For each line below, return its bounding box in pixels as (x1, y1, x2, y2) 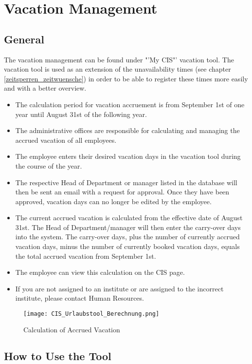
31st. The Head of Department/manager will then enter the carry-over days (15, 222, 241, 232)
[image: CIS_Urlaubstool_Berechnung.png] (23, 310, 160, 318)
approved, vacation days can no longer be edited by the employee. (15, 196, 212, 206)
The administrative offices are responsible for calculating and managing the (15, 125, 240, 135)
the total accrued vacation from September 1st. (15, 250, 156, 261)
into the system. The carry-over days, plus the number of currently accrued (15, 231, 240, 242)
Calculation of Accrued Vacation (23, 324, 120, 334)
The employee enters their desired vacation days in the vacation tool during (15, 151, 241, 161)
